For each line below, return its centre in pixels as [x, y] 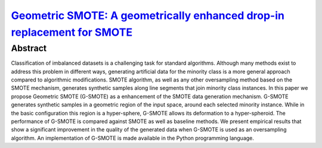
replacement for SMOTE [72, 32]
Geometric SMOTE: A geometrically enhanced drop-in [148, 15]
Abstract [29, 48]
